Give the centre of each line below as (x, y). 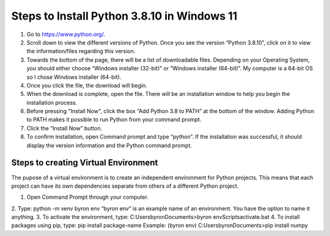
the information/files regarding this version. (81, 51)
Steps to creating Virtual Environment (85, 163)
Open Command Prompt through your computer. (88, 197)
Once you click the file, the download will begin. (87, 85)
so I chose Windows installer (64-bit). (74, 77)
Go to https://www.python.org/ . (66, 34)
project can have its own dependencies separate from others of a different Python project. (125, 186)
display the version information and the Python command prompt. (109, 145)
